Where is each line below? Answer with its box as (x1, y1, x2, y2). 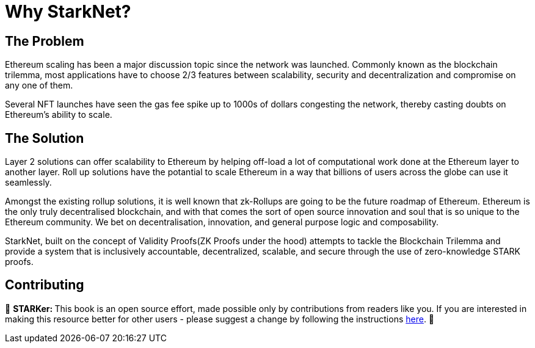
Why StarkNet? (5, 1, 131, 22)
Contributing (5, 277, 84, 293)
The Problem (5, 33, 84, 49)
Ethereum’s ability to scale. (5, 109, 112, 120)
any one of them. (5, 80, 73, 91)
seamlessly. (5, 177, 52, 188)
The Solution (5, 130, 84, 146)
